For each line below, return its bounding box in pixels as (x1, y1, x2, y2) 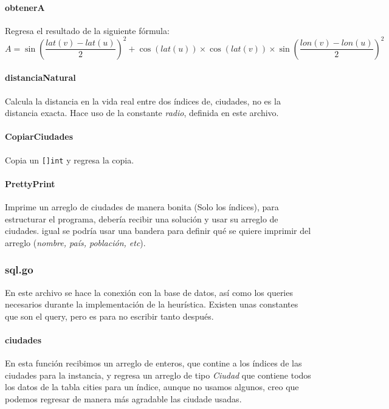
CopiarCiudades (5, 130, 74, 143)
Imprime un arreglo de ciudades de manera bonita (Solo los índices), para (5, 201, 279, 213)
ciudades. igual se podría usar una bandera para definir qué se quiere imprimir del (5, 224, 311, 237)
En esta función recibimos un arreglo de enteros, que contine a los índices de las (5, 357, 302, 369)
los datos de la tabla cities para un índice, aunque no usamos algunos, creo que (5, 380, 299, 393)
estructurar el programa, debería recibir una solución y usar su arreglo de (5, 212, 278, 225)
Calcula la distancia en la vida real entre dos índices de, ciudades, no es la (5, 94, 281, 107)
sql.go (5, 262, 33, 277)
